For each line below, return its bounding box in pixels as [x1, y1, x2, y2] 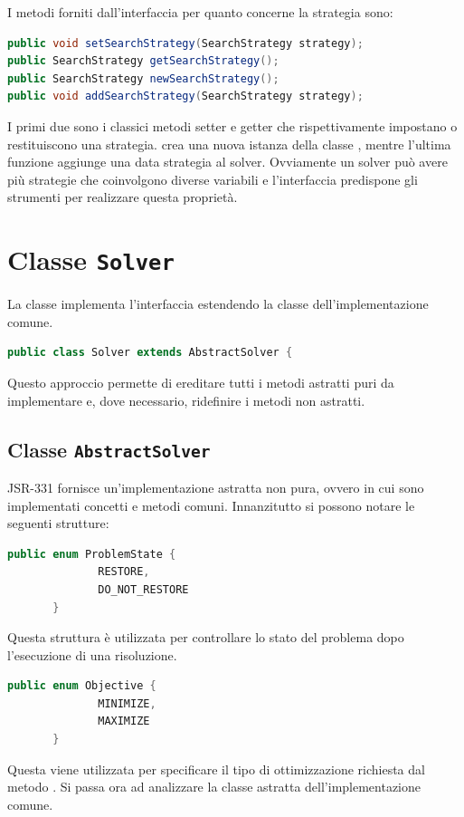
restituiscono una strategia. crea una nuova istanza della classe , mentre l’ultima [7, 134, 451, 153]
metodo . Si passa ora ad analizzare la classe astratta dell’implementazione [7, 777, 421, 796]
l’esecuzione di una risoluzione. [7, 645, 177, 664]
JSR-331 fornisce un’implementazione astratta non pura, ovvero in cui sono [7, 477, 424, 496]
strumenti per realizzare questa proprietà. [7, 187, 238, 207]
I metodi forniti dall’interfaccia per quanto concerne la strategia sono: [7, 3, 393, 21]
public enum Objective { [7, 679, 156, 693]
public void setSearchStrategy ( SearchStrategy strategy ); [7, 36, 364, 50]
